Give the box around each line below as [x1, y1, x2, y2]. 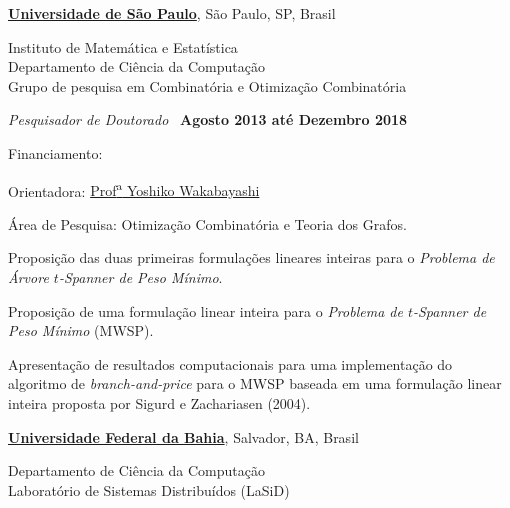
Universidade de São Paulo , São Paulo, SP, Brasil [8, 3, 336, 23]
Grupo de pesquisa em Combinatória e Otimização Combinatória [8, 75, 407, 96]
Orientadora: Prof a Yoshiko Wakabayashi [8, 177, 260, 201]
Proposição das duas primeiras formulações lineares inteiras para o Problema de [8, 247, 495, 268]
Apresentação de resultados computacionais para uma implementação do [8, 353, 453, 374]
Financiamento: [8, 142, 103, 163]
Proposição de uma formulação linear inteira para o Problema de [8, 300, 403, 321]
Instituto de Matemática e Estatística [8, 36, 238, 57]
